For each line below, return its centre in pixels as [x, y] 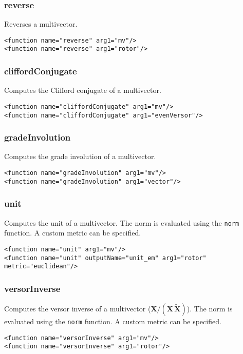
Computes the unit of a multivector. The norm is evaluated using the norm [122, 222]
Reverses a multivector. [41, 24]
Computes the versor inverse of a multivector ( [78, 309]
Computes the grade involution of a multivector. [80, 156]
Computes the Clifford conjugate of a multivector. [83, 90]
